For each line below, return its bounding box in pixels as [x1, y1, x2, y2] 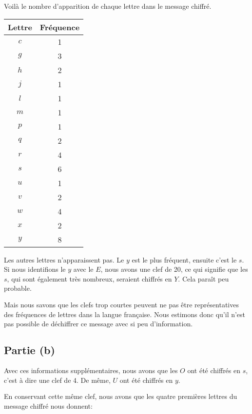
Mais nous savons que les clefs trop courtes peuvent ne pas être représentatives [4, 299, 239, 309]
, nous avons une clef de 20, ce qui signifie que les [100, 264, 248, 274]
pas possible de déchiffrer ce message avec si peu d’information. [4, 319, 193, 329]
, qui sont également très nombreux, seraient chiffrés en [7, 273, 172, 283]
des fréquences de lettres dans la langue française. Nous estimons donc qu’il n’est [4, 309, 246, 319]
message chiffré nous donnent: [4, 400, 93, 411]
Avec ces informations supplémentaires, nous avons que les [4, 365, 178, 375]
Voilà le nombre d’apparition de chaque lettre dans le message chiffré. [4, 1, 212, 11]
